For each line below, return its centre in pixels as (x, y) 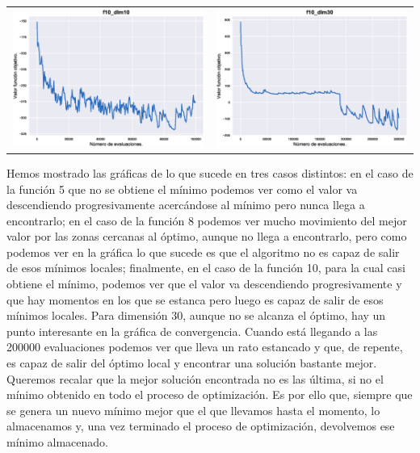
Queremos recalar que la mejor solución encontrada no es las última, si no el (195, 378)
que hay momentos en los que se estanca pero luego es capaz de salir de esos (195, 299)
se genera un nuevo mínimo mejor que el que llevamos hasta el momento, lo (193, 410)
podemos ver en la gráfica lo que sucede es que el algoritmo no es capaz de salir (203, 252)
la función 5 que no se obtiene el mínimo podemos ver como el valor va (182, 189)
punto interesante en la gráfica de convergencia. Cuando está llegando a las (192, 331)
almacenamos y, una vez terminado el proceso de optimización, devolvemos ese (201, 426)
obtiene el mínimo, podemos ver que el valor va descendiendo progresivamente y (204, 284)
